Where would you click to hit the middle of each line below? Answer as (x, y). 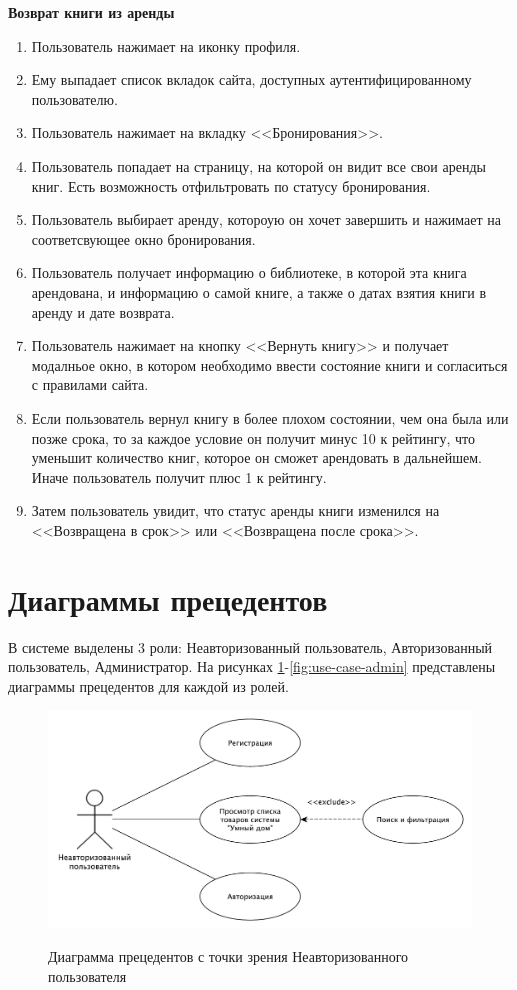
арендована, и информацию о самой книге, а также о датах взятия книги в (259, 291)
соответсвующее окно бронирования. (143, 238)
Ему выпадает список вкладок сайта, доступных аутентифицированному (251, 79)
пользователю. (74, 98)
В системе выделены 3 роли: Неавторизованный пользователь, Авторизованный (250, 646)
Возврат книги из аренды (91, 12)
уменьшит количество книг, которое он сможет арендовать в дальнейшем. (256, 457)
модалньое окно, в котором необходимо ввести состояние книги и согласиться (269, 364)
